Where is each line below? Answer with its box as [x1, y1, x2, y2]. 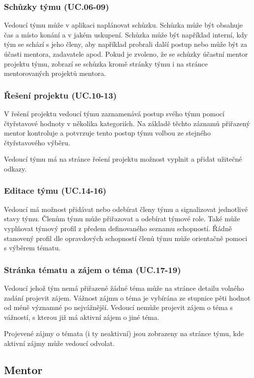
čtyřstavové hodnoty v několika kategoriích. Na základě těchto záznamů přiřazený [4, 118, 250, 128]
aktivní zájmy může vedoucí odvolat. [4, 338, 115, 348]
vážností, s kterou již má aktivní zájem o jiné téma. [4, 311, 159, 322]
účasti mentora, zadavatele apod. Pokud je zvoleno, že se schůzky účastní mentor [4, 49, 248, 59]
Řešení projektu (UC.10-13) [4, 89, 117, 101]
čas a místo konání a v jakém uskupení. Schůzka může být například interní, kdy [4, 29, 248, 39]
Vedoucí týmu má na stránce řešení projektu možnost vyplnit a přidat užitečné [4, 154, 242, 164]
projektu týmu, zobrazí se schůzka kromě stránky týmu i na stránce [4, 58, 208, 69]
